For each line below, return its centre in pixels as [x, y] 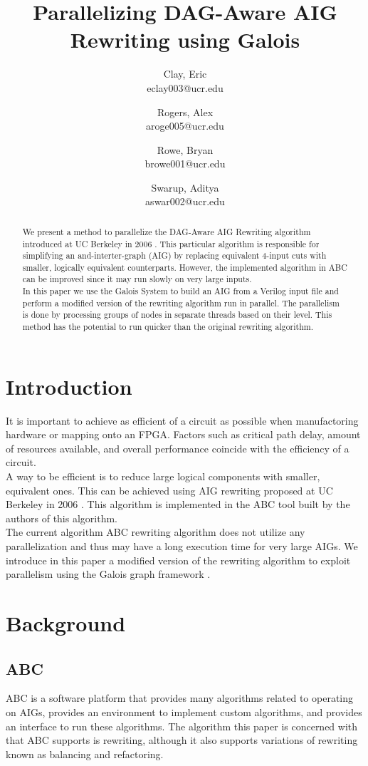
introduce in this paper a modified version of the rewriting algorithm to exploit [178, 560]
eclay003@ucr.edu [185, 87]
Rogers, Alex [185, 112]
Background [66, 623]
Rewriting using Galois [185, 40]
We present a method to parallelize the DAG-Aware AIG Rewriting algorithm [167, 231]
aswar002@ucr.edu [185, 201]
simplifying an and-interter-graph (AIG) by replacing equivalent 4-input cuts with [174, 255]
